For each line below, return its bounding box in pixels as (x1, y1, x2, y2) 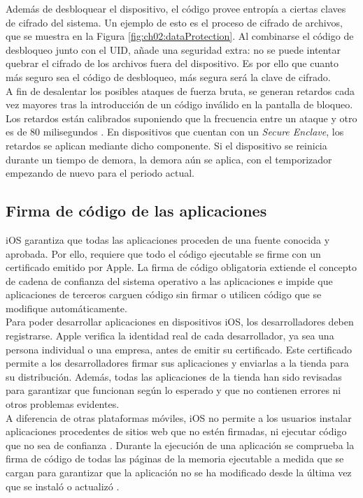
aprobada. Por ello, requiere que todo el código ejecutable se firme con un (6, 246, 321, 261)
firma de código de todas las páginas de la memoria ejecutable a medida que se (6, 451, 344, 466)
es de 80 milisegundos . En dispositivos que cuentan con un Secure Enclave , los (6, 124, 344, 139)
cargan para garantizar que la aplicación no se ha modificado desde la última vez (6, 465, 352, 480)
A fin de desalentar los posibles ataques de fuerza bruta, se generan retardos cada (6, 83, 355, 98)
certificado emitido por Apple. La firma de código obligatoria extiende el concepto (6, 260, 357, 274)
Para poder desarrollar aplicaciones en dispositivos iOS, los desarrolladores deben (6, 314, 354, 329)
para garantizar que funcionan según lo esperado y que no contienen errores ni (6, 383, 341, 397)
